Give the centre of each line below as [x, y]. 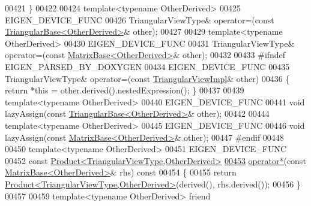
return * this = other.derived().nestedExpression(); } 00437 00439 [125, 90]
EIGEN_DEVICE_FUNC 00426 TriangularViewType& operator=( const [140, 19]
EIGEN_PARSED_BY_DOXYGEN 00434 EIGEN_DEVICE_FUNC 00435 [147, 66]
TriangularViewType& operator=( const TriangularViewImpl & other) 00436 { [147, 78]
